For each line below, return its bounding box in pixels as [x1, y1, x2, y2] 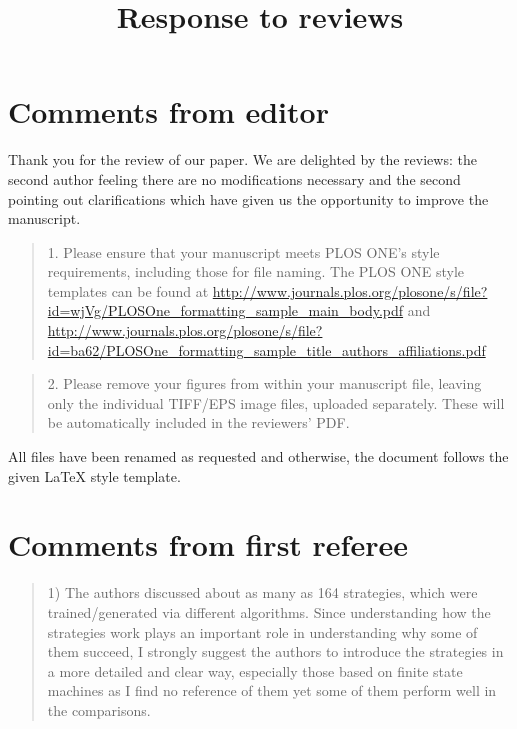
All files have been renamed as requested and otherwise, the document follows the [8, 446, 509, 467]
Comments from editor [8, 91, 329, 132]
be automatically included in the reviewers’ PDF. [47, 412, 350, 433]
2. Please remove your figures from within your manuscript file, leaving [47, 373, 482, 394]
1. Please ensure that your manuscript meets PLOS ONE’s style [47, 241, 440, 262]
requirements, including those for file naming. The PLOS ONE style [47, 261, 465, 282]
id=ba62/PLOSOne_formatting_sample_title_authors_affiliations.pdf [47, 339, 486, 360]
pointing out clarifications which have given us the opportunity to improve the [8, 188, 489, 209]
